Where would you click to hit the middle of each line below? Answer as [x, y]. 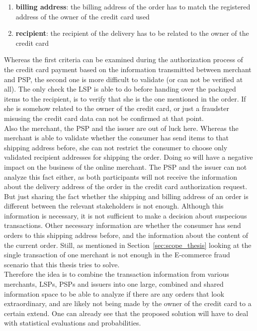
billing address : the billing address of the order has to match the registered [133, 6]
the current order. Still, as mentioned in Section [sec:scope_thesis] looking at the [128, 245]
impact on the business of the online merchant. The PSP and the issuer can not [126, 166]
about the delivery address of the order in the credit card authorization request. [126, 186]
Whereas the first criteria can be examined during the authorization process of [124, 59]
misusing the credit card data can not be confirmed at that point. [104, 118]
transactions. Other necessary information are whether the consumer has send [123, 225]
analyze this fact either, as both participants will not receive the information [121, 176]
